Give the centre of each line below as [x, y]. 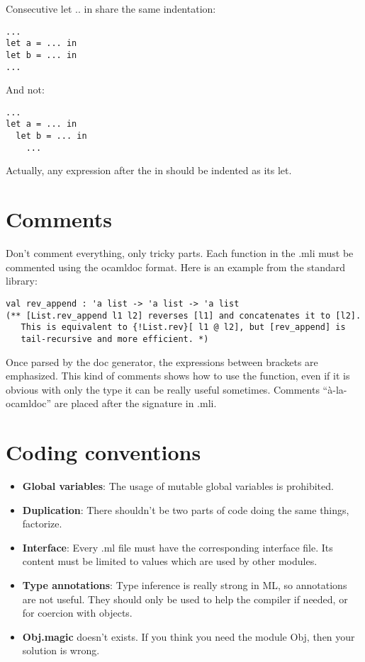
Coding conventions [103, 452]
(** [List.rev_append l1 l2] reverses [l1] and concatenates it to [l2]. [184, 315]
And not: [25, 90]
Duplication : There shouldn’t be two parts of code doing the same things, [186, 509]
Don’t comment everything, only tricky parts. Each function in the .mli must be [180, 253]
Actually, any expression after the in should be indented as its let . [149, 170]
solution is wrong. [61, 650]
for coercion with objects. [77, 613]
